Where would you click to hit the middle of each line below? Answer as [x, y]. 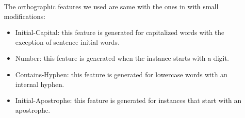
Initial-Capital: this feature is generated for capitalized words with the [120, 32]
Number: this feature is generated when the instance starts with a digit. [122, 58]
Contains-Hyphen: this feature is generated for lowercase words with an [121, 74]
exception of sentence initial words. [67, 42]
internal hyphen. [40, 84]
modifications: [25, 16]
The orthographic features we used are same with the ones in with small [111, 6]
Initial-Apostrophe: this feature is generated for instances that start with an [128, 100]
